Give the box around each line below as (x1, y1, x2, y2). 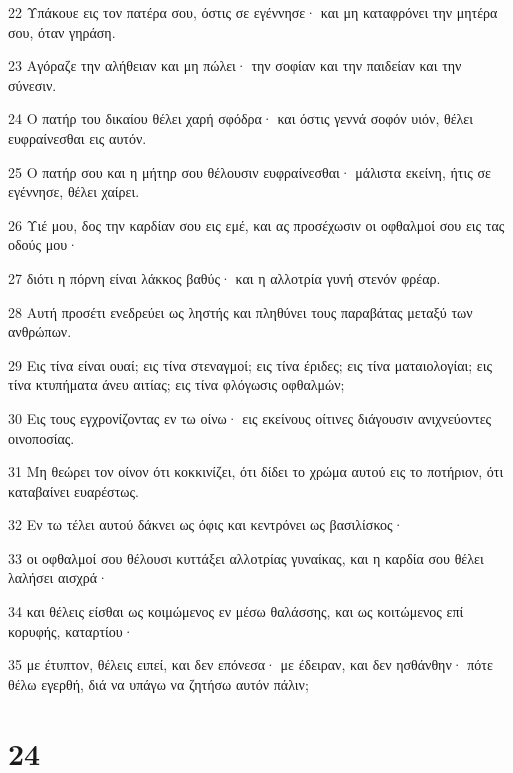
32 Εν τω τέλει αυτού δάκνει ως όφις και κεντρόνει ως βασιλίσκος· (8, 514, 404, 535)
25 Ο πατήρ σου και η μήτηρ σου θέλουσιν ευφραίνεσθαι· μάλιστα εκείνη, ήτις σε (8, 161, 491, 182)
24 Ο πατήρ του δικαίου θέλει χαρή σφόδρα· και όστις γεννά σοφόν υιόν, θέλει (8, 108, 473, 129)
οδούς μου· (8, 234, 79, 255)
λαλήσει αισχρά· (8, 567, 109, 588)
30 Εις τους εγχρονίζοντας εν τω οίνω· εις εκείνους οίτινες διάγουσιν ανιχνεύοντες (8, 407, 492, 428)
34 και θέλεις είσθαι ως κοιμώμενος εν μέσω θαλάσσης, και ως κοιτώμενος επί (8, 601, 464, 622)
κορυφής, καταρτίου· (8, 620, 134, 641)
